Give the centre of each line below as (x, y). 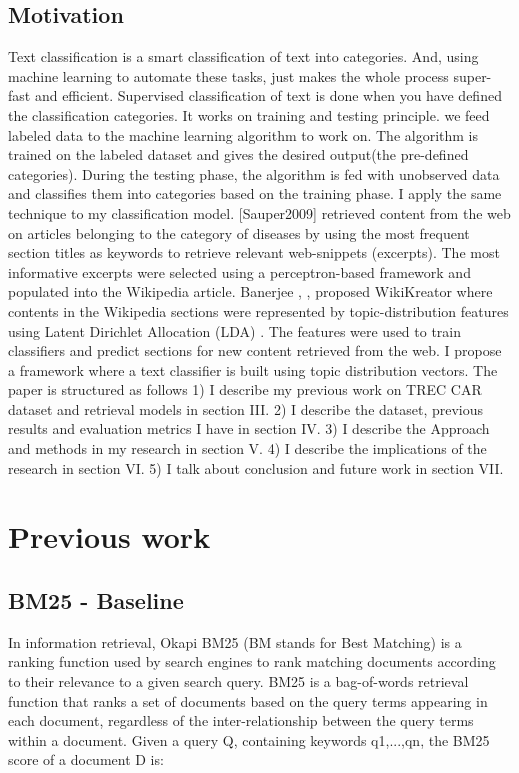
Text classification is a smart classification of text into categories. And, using (243, 56)
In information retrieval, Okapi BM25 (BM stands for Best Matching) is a (235, 641)
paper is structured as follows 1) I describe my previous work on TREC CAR (245, 389)
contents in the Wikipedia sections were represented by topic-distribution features (258, 310)
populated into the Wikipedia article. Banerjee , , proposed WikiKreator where (250, 291)
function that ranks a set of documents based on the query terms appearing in (248, 700)
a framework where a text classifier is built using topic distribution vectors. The (253, 369)
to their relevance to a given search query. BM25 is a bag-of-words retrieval (238, 681)
